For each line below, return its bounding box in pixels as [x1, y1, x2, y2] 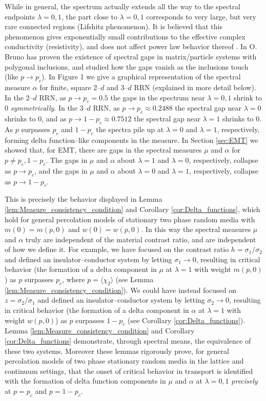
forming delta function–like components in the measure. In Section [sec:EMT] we [5, 134, 258, 145]
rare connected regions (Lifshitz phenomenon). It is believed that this [5, 21, 222, 32]
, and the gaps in [34, 165, 88, 176]
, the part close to [61, 11, 117, 22]
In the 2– [5, 92, 33, 102]
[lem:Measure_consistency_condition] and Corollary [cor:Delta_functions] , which [5, 203, 260, 214]
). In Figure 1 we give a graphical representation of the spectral [41, 71, 241, 82]
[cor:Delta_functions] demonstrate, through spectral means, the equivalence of [5, 335, 251, 346]
